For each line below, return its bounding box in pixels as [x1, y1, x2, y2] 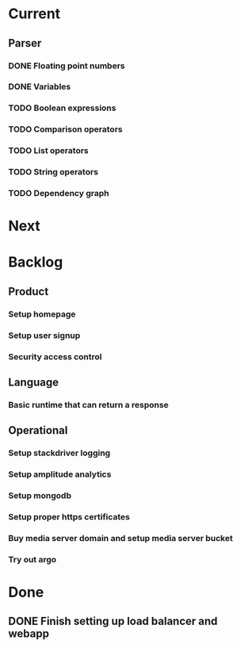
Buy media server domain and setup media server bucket [8, 532, 233, 543]
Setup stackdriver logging [8, 447, 111, 458]
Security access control [8, 351, 102, 362]
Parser [8, 36, 42, 50]
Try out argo [8, 554, 57, 565]
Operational [8, 424, 68, 437]
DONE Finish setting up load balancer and [8, 615, 218, 628]
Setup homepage [8, 309, 76, 320]
